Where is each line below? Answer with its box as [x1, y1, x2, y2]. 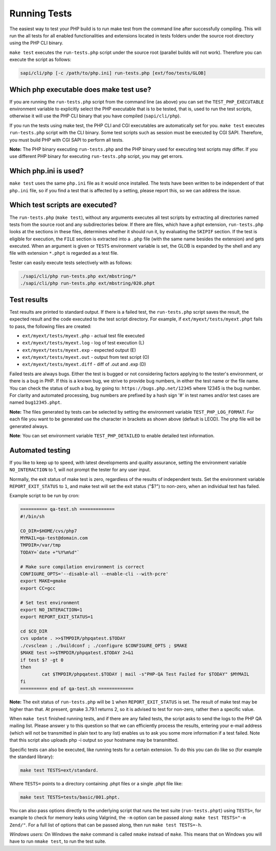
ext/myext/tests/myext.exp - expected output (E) [22, 347, 136, 353]
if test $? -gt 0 [20, 657, 64, 663]
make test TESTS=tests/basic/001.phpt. [20, 794, 120, 800]
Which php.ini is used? [9, 167, 84, 175]
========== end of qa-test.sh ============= [20, 686, 134, 692]
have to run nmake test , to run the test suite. [9, 838, 107, 844]
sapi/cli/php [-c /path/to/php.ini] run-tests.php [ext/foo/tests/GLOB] [20, 70, 206, 76]
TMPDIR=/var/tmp [20, 542, 61, 548]
